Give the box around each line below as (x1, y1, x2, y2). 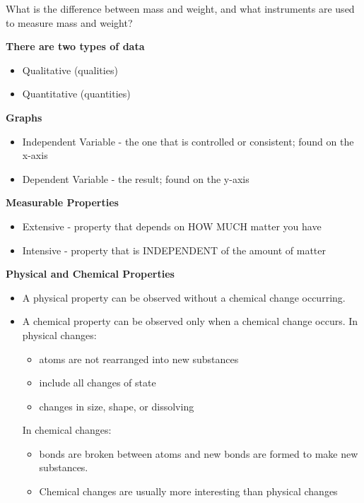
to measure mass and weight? (6, 15, 133, 30)
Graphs (6, 110, 42, 124)
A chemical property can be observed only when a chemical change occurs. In (22, 314, 358, 329)
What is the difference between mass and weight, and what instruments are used (6, 1, 355, 16)
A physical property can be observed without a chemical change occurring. (22, 290, 346, 304)
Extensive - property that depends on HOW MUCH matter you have (22, 218, 322, 233)
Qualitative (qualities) (22, 62, 118, 77)
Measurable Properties (6, 195, 119, 210)
